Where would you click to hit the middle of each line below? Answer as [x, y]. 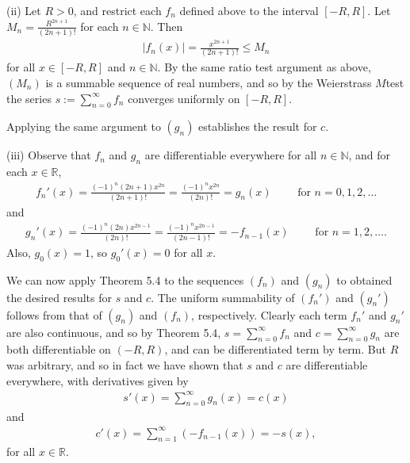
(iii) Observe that [49, 155]
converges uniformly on [184, 98]
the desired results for [59, 297]
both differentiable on [59, 349]
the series [29, 98]
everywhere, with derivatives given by [98, 380]
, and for [370, 155]
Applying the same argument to [84, 126]
